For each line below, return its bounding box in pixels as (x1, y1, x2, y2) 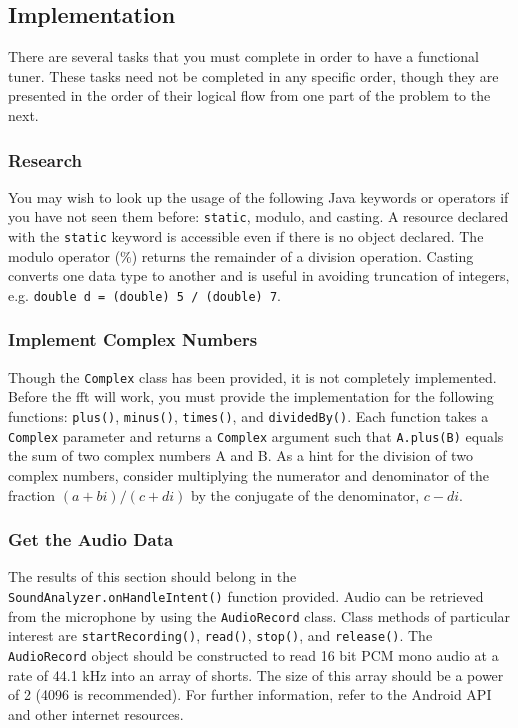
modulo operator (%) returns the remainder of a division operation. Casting (8, 245, 474, 266)
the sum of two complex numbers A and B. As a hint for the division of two (8, 445, 473, 466)
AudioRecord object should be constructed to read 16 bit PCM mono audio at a (8, 644, 499, 665)
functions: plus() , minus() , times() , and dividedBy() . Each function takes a (8, 406, 489, 427)
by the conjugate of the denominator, (191, 484, 420, 505)
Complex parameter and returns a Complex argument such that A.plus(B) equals (8, 425, 504, 446)
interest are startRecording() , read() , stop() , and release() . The (8, 625, 433, 646)
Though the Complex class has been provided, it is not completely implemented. (8, 366, 497, 387)
